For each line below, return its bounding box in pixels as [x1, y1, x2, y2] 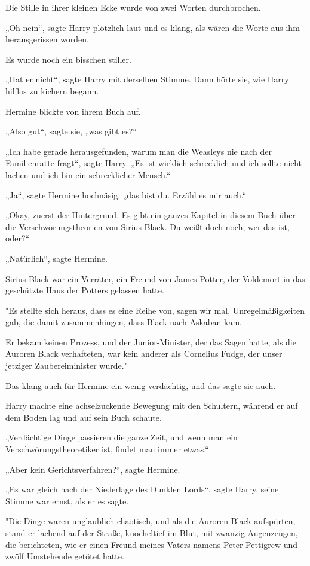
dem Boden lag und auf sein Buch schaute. [5, 411, 162, 423]
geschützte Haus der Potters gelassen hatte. [5, 284, 164, 296]
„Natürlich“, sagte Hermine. [5, 252, 108, 264]
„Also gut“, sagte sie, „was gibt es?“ [5, 125, 137, 137]
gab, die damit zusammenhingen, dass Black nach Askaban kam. [5, 316, 242, 328]
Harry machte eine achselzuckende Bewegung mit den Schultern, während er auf [5, 399, 298, 412]
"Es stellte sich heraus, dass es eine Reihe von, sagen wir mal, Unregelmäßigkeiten [5, 304, 305, 316]
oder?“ [5, 232, 30, 244]
